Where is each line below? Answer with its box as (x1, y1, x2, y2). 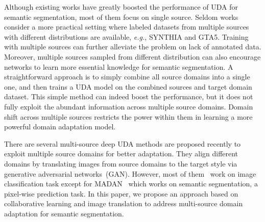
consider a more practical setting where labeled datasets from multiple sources (4, 21, 249, 32)
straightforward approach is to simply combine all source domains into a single (4, 71, 250, 82)
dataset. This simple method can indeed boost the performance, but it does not (4, 91, 253, 102)
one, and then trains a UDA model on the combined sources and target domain (4, 81, 252, 92)
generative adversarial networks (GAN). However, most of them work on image (4, 168, 256, 179)
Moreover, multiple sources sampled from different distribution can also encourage (4, 51, 261, 62)
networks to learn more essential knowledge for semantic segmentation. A (4, 61, 233, 72)
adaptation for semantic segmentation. (4, 208, 124, 218)
